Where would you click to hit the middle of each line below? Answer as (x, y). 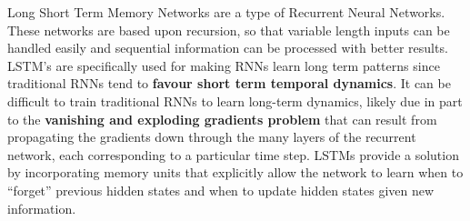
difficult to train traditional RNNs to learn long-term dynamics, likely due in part (235, 100)
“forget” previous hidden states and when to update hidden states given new (221, 190)
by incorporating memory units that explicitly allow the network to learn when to (235, 172)
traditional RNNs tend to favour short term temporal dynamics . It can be (229, 83)
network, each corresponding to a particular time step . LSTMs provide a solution (233, 154)
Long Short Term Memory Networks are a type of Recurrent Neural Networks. (226, 12)
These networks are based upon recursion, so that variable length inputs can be (229, 30)
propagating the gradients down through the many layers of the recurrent (212, 137)
